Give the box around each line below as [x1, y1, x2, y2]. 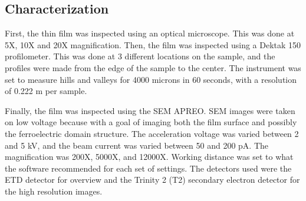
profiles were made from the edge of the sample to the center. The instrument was [5, 61, 301, 73]
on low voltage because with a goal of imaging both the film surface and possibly [5, 116, 297, 128]
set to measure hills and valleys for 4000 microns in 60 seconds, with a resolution [5, 73, 297, 85]
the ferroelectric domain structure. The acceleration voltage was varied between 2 [5, 127, 299, 139]
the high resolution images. [5, 185, 103, 197]
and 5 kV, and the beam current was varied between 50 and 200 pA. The [5, 139, 269, 151]
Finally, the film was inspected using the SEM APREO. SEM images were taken [5, 104, 295, 116]
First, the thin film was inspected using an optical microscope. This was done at [5, 27, 295, 39]
